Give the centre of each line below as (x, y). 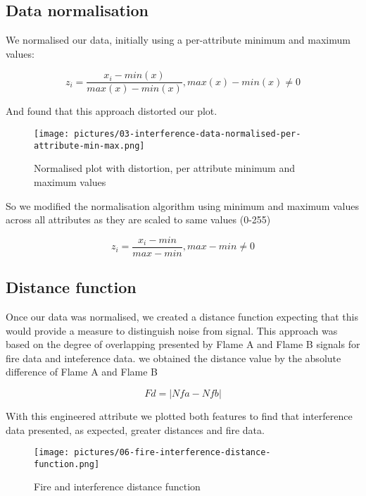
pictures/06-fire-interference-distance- (172, 453)
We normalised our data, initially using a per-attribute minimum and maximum (178, 40)
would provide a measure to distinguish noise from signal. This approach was (172, 330)
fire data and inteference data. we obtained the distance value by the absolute (173, 358)
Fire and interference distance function (117, 486)
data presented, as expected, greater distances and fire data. (135, 429)
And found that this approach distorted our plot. (112, 111)
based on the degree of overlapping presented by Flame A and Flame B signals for (183, 344)
